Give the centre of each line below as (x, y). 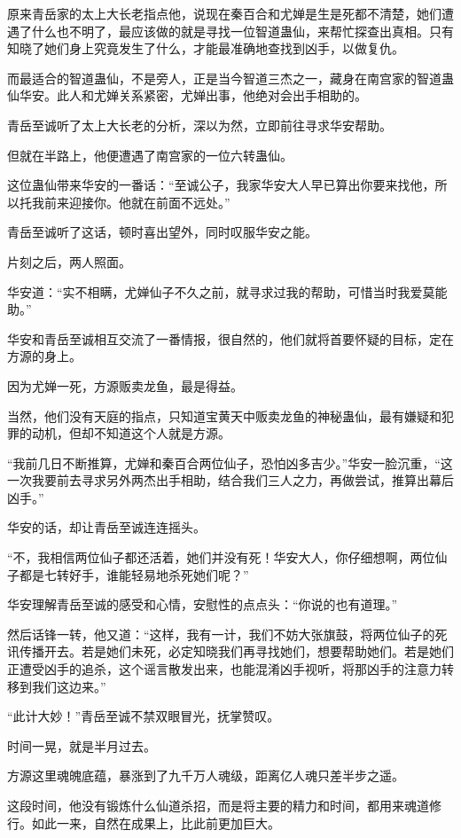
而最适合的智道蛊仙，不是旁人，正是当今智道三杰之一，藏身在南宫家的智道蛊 (230, 78)
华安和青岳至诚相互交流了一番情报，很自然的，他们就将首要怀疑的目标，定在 (230, 338)
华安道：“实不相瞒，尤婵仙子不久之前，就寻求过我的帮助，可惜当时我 (209, 291)
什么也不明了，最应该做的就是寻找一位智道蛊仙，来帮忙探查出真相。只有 (242, 31)
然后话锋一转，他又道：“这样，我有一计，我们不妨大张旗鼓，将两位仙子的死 (227, 634)
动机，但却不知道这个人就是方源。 (131, 433)
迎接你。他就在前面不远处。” (149, 202)
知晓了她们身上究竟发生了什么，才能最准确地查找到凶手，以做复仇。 (206, 48)
